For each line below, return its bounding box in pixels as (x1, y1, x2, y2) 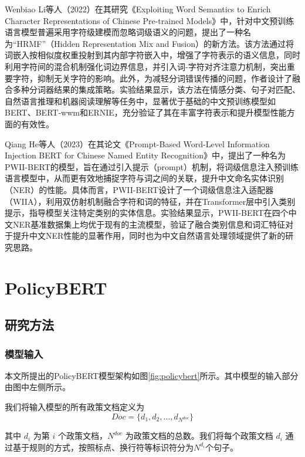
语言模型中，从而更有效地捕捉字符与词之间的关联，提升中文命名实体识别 (5, 172, 284, 184)
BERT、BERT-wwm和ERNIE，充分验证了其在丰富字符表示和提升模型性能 (5, 106, 287, 119)
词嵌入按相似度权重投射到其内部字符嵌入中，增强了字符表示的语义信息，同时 (5, 49, 300, 61)
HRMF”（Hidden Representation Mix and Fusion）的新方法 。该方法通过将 (16, 37, 294, 49)
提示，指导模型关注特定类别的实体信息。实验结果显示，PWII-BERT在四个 (5, 207, 289, 219)
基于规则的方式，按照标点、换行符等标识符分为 (12, 441, 194, 453)
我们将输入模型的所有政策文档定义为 (5, 401, 144, 413)
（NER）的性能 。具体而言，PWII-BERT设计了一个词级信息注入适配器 (5, 183, 274, 195)
